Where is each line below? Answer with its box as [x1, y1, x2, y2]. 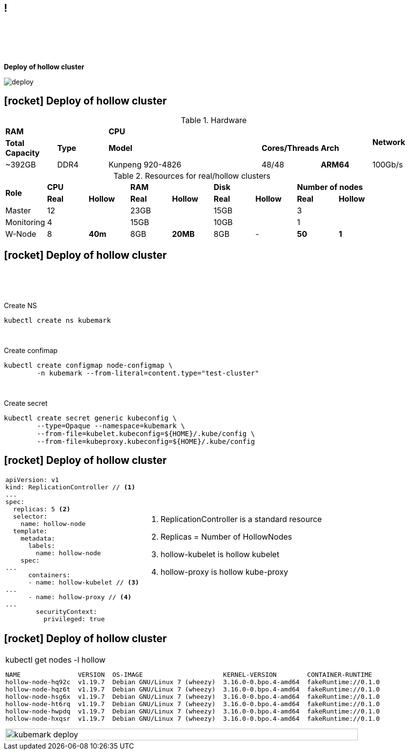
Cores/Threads [261, 143, 319, 153]
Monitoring [5, 217, 45, 228]
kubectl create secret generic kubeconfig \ [4, 414, 177, 422]
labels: [28, 542, 55, 549]
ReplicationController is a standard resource [160, 514, 322, 524]
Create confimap [4, 346, 58, 355]
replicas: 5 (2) [13, 505, 71, 513]
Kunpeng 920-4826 [108, 160, 182, 170]
